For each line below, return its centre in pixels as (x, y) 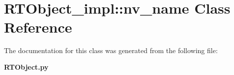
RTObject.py (26, 66)
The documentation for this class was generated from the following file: (111, 50)
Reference (38, 27)
